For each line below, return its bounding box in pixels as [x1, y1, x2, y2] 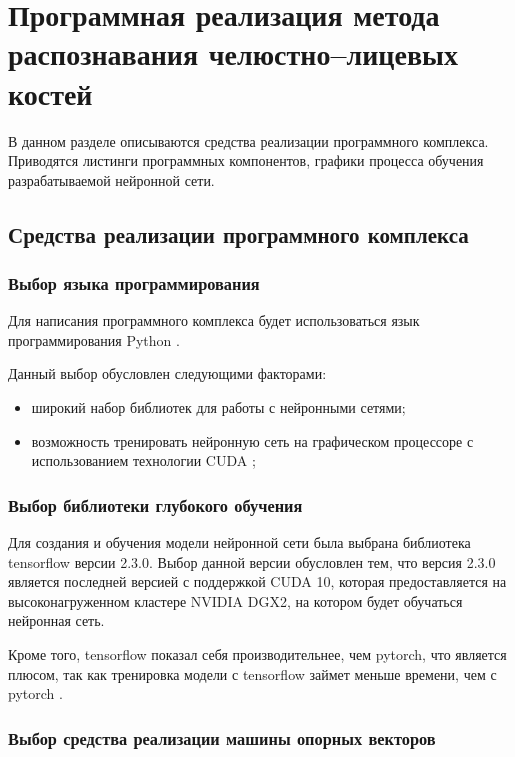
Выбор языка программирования [8, 270, 260, 295]
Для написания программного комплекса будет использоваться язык [8, 310, 420, 331]
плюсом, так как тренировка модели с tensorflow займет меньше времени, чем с [8, 663, 497, 684]
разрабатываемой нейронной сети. [8, 169, 215, 190]
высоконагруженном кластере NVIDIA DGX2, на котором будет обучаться [8, 590, 463, 611]
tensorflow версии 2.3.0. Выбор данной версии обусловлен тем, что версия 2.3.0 [8, 551, 496, 572]
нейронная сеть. [8, 610, 105, 631]
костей [8, 72, 93, 113]
